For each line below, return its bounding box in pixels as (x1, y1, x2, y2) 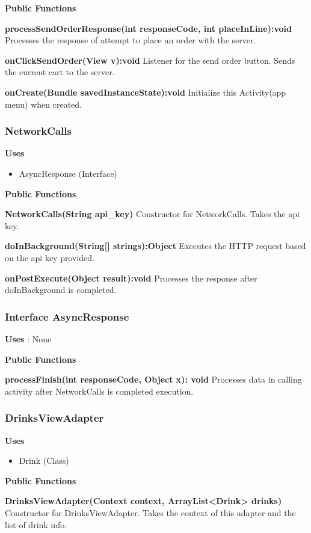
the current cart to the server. (5, 66, 115, 78)
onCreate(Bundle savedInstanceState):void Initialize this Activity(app (5, 85, 286, 98)
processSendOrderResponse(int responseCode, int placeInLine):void (5, 22, 292, 34)
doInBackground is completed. (5, 283, 117, 296)
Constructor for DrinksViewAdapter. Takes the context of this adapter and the (5, 506, 296, 519)
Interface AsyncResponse (5, 309, 129, 324)
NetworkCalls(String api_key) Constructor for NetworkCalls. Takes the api (5, 208, 300, 220)
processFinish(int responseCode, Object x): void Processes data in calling (5, 373, 302, 386)
